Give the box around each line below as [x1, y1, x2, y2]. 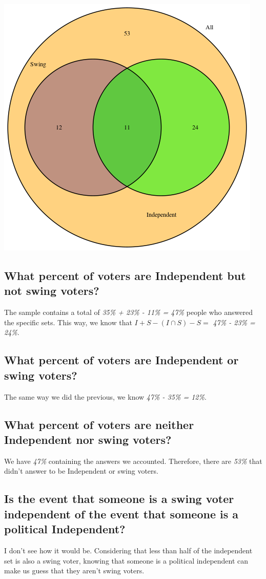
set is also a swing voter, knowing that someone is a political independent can [4, 555, 249, 566]
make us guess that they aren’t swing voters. [4, 565, 145, 576]
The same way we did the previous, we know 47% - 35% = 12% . [4, 391, 207, 402]
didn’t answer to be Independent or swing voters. [4, 465, 158, 476]
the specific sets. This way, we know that [4, 316, 132, 327]
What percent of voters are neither [4, 416, 194, 432]
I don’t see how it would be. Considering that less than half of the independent [4, 545, 253, 555]
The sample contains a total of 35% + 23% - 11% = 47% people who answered [4, 307, 253, 317]
